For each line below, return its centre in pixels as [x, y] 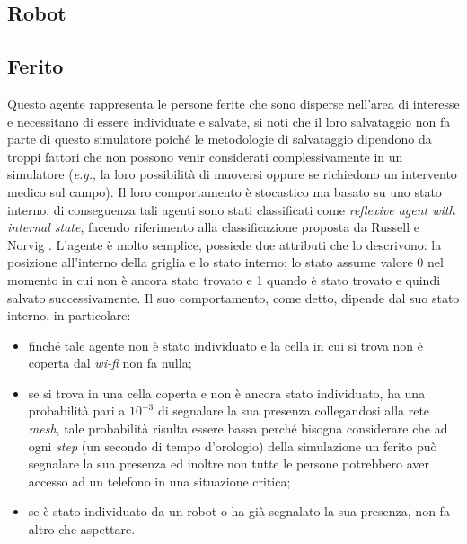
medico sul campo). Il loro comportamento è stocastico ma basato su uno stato [225, 191]
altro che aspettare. [82, 529]
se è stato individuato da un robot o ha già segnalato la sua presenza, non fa [239, 511]
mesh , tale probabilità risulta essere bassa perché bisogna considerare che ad [238, 428]
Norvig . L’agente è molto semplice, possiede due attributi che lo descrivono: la [225, 244]
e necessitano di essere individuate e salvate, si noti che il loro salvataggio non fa [229, 121]
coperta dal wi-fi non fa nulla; [110, 363]
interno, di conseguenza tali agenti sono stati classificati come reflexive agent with [231, 209]
